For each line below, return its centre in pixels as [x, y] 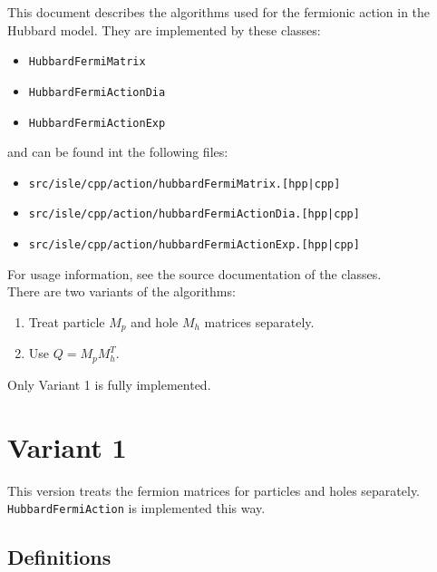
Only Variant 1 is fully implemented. [109, 384]
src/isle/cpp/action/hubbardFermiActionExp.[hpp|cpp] [194, 245]
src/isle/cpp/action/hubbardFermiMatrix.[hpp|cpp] [185, 184]
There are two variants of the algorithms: [121, 291]
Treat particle [67, 321]
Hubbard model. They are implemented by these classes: [164, 29]
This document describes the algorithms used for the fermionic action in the [219, 12]
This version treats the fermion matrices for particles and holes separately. [214, 490]
